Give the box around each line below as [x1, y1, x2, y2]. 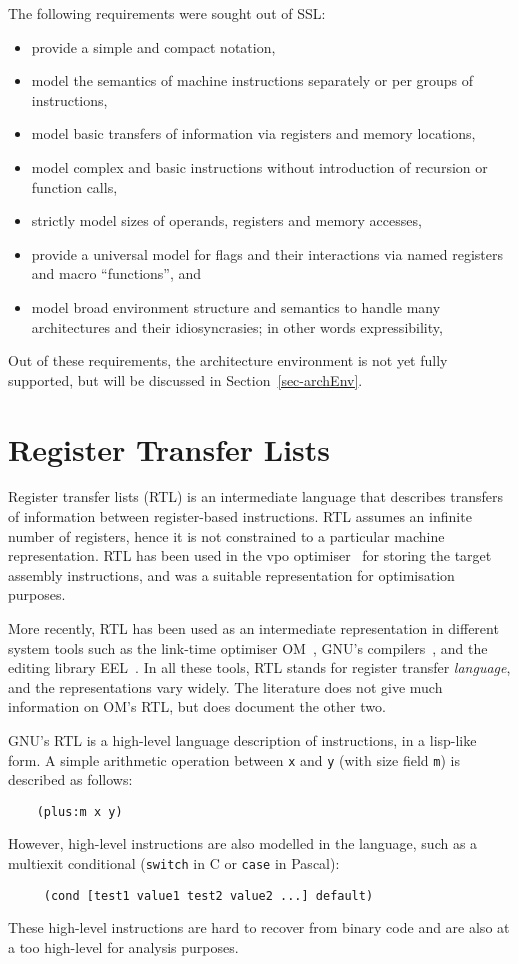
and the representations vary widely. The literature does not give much [8, 676, 443, 697]
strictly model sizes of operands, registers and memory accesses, [31, 210, 422, 231]
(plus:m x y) [36, 804, 123, 819]
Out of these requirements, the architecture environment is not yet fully [8, 350, 448, 371]
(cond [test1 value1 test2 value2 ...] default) [43, 888, 374, 903]
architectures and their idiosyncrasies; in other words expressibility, [31, 316, 443, 337]
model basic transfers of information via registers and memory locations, [31, 123, 476, 144]
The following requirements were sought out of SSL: [8, 3, 326, 23]
